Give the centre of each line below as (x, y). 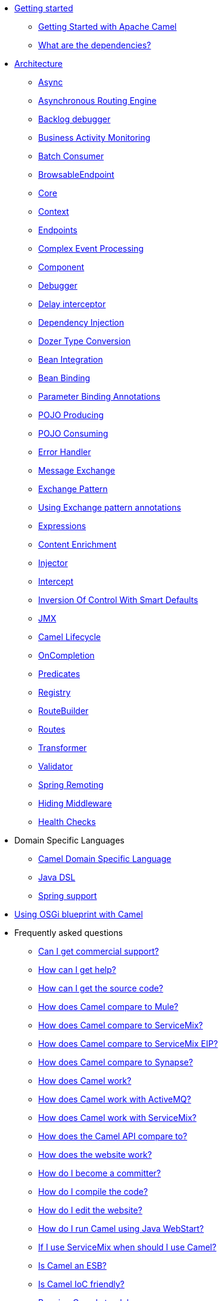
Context (54, 211)
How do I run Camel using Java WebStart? (121, 1229)
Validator (56, 766)
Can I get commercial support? (99, 951)
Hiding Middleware (75, 803)
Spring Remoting (71, 785)
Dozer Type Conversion (85, 341)
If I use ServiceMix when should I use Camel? (127, 1247)
